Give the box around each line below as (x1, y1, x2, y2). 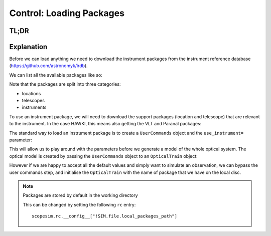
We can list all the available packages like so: (9, 72, 102, 78)
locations (22, 90, 41, 96)
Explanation (9, 43, 48, 51)
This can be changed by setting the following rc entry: (23, 201, 136, 207)
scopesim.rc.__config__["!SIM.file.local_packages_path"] (32, 213, 178, 219)
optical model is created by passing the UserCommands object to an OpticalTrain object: (9, 153, 198, 159)
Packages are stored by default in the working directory (23, 192, 138, 198)
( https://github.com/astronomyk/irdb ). (9, 63, 88, 69)
